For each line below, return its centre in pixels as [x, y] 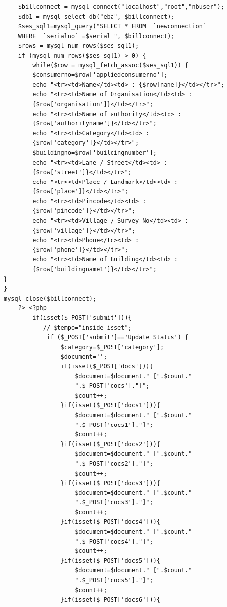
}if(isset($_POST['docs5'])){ [110, 561]
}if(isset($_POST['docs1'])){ [110, 405]
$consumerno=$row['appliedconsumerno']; [100, 75]
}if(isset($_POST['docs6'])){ [110, 600]
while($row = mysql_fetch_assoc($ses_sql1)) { [111, 65]
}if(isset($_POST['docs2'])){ [110, 444]
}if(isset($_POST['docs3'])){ [110, 483]
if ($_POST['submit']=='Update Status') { [117, 337]
